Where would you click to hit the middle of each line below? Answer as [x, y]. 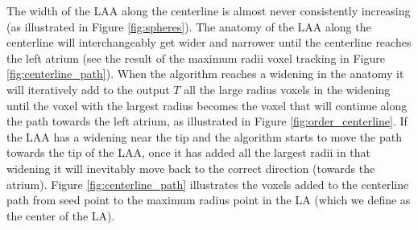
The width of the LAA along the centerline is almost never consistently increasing [209, 10]
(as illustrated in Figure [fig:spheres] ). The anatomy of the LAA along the [189, 26]
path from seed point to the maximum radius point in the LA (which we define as [209, 200]
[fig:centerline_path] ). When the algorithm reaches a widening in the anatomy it [205, 74]
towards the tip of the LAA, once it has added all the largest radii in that [189, 152]
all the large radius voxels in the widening [287, 89]
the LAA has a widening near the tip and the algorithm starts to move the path [204, 136]
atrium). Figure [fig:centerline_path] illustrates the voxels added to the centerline [208, 184]
